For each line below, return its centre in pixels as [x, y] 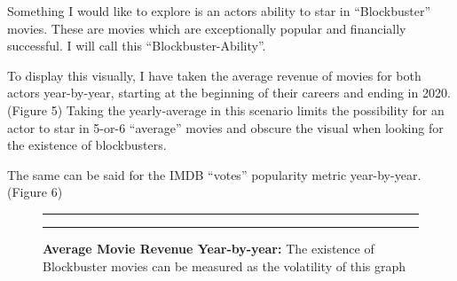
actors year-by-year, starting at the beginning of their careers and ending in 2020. [229, 93]
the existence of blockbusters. [87, 145]
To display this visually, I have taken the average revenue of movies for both [214, 75]
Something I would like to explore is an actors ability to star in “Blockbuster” [219, 11]
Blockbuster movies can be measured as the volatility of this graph [225, 265]
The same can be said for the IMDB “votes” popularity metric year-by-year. [214, 174]
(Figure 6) [35, 192]
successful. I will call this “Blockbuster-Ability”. [137, 46]
